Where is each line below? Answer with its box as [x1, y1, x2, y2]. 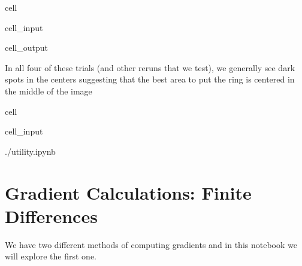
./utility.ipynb [5, 145, 56, 157]
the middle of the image [5, 84, 92, 97]
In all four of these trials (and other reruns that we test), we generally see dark [5, 61, 295, 74]
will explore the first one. [5, 250, 96, 262]
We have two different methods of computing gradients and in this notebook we [5, 238, 297, 250]
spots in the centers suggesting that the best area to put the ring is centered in [5, 73, 295, 85]
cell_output [5, 41, 48, 54]
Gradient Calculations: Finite [5, 180, 252, 204]
